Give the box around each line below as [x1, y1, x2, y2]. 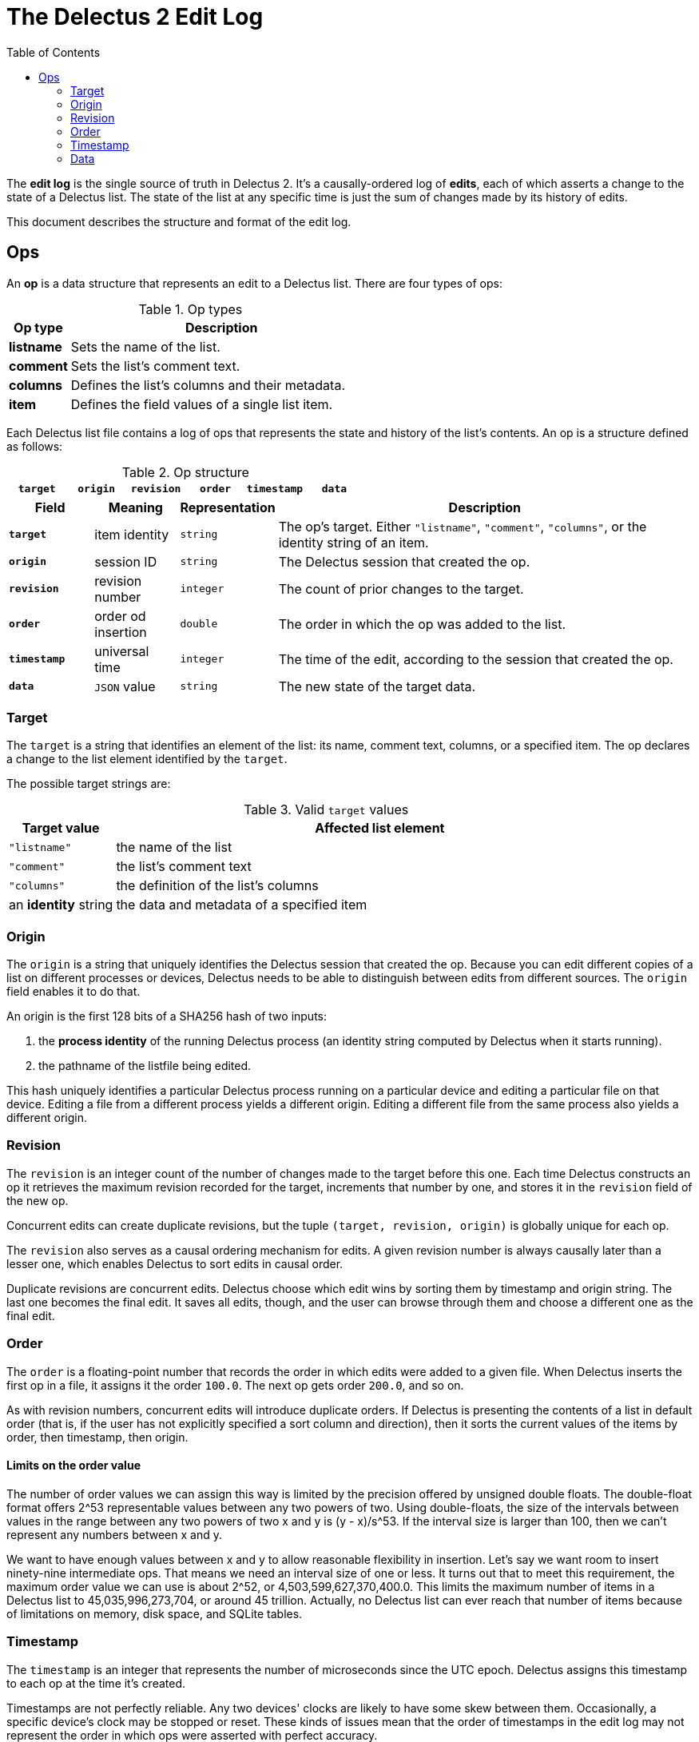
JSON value [94, 678, 156, 694]
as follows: [6, 439, 63, 453]
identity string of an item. [278, 534, 429, 551]
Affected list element [315, 820, 445, 837]
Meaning [108, 499, 163, 515]
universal [94, 642, 149, 659]
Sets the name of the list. [70, 338, 220, 355]
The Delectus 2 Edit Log [6, 3, 264, 30]
